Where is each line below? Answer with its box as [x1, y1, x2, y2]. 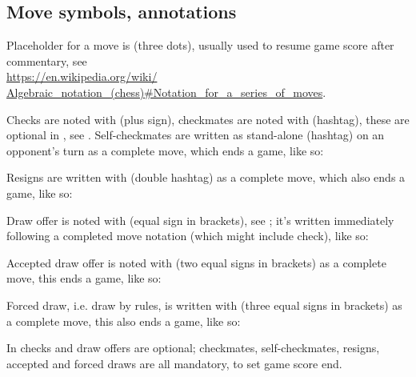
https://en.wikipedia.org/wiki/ [6, 68, 158, 85]
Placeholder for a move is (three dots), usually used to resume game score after [6, 37, 394, 54]
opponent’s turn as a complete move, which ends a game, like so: [6, 142, 324, 158]
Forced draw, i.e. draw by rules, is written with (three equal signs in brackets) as [6, 296, 402, 313]
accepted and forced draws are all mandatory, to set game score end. [6, 355, 342, 371]
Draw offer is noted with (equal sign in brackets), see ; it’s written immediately [6, 211, 394, 228]
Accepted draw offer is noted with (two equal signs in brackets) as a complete [6, 254, 386, 271]
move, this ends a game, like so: [6, 270, 162, 287]
